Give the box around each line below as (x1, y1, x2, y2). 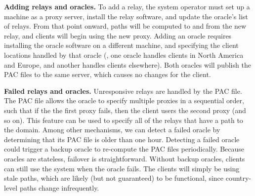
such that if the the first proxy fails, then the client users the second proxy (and (4, 105, 246, 115)
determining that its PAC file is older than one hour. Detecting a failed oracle (4, 134, 240, 144)
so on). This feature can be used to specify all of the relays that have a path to (4, 115, 243, 125)
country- (225, 173, 252, 183)
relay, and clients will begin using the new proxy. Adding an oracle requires (4, 30, 232, 40)
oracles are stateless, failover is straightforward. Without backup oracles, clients (4, 153, 245, 163)
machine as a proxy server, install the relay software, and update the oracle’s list (4, 11, 248, 21)
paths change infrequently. (19, 182, 99, 193)
